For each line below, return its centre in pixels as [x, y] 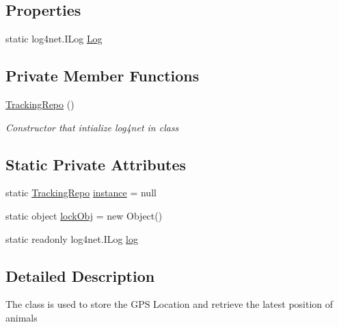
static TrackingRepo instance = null [81, 193]
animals [22, 317]
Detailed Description [80, 275]
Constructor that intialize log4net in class [92, 127]
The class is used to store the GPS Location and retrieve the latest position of [169, 304]
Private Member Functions [103, 76]
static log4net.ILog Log [54, 39]
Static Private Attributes [96, 164]
